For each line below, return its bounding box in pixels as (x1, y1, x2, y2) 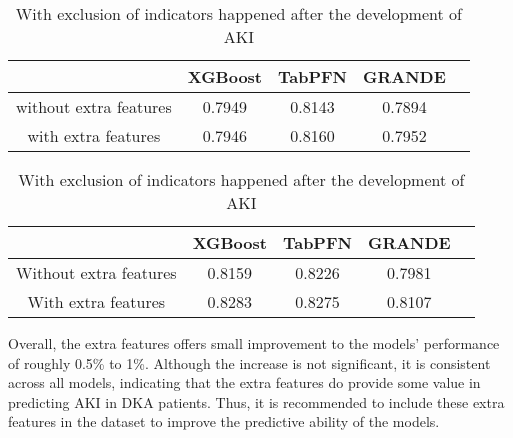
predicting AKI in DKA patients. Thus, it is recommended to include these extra (8, 391, 505, 412)
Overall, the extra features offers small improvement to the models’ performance (8, 333, 500, 353)
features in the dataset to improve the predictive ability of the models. (8, 411, 440, 432)
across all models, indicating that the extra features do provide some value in (8, 372, 481, 393)
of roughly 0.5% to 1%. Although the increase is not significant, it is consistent (8, 352, 491, 373)
